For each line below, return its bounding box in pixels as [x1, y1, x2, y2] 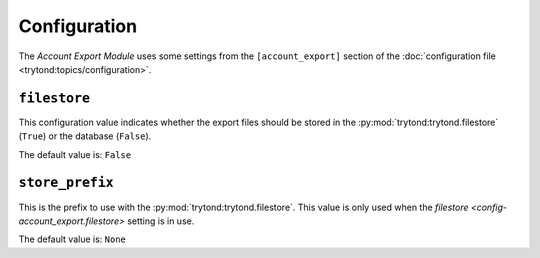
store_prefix [18, 175, 114, 191]
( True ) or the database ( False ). [18, 130, 152, 142]
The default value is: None [18, 233, 127, 245]
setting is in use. [126, 215, 195, 227]
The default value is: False [18, 148, 132, 160]
